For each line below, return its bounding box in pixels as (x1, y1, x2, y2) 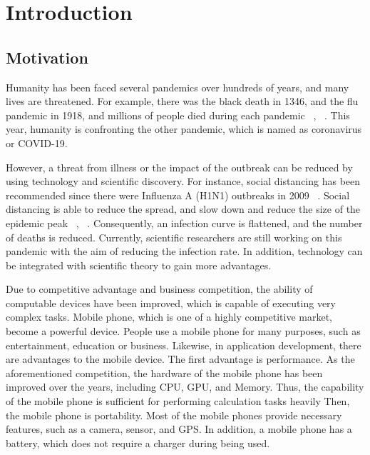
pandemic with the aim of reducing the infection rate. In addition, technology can (6, 244, 363, 259)
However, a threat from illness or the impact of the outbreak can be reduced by (6, 159, 353, 174)
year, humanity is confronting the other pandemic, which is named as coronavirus (6, 121, 362, 136)
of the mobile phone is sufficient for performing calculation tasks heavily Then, (6, 394, 350, 409)
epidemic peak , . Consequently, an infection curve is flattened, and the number (6, 215, 363, 230)
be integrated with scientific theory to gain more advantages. (6, 257, 272, 272)
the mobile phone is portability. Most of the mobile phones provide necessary (6, 407, 342, 422)
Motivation (6, 46, 88, 68)
